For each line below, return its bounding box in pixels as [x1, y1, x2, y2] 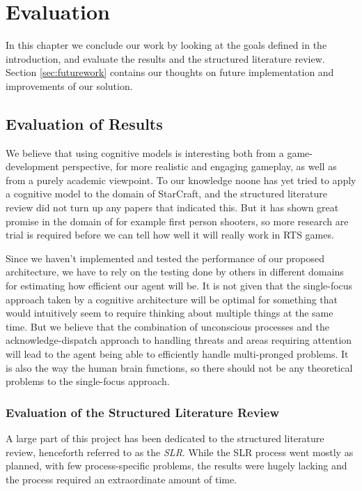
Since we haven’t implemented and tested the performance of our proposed [6, 250, 325, 265]
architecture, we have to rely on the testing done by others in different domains [6, 264, 344, 279]
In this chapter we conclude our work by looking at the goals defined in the [6, 38, 327, 52]
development [6, 159, 59, 174]
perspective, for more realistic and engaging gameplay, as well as [62, 159, 337, 174]
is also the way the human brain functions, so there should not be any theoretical [6, 360, 353, 375]
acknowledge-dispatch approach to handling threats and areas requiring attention [6, 333, 352, 347]
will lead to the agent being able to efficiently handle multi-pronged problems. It [6, 347, 349, 361]
